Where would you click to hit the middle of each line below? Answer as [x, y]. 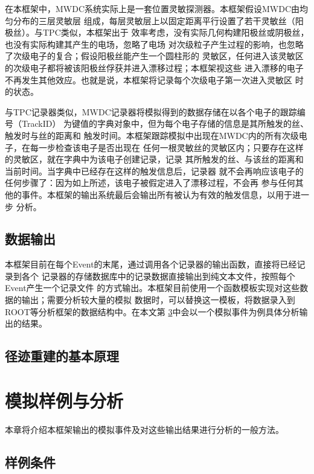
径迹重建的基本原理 [62, 356]
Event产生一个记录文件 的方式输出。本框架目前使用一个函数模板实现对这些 [152, 288]
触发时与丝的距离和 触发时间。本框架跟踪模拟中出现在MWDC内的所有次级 [152, 135]
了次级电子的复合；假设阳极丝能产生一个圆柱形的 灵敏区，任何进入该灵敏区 [154, 56]
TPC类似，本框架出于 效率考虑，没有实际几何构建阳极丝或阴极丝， [176, 32]
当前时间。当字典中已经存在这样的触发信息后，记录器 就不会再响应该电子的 [154, 171]
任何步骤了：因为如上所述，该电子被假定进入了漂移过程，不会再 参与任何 [150, 183]
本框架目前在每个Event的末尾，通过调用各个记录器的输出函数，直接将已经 [151, 264]
